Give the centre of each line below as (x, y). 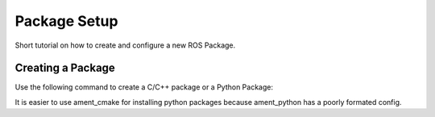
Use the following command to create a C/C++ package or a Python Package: (144, 87)
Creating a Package (65, 68)
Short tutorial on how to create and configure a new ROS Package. (125, 45)
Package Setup (66, 21)
